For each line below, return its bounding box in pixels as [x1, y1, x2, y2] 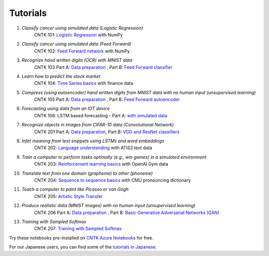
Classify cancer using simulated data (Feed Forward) [21, 41, 132, 47]
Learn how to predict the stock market [21, 73, 101, 79]
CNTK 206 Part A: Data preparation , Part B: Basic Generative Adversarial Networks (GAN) [34, 210, 220, 216]
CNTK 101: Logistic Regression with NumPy [34, 31, 123, 37]
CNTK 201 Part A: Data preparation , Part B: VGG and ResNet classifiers [34, 129, 180, 135]
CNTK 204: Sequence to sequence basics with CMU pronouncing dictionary [34, 177, 191, 183]
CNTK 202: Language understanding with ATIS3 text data [34, 145, 152, 151]
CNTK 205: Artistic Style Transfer [34, 193, 103, 199]
